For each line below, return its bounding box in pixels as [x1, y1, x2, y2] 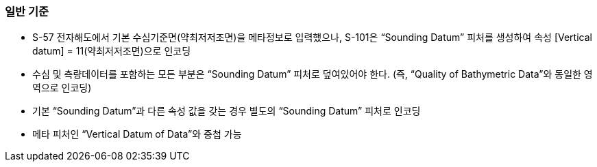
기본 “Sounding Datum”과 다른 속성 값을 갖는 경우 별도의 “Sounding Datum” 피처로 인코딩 [32, 105, 421, 117]
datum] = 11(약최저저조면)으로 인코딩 [32, 45, 191, 57]
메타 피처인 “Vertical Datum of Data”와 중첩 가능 [32, 128, 242, 140]
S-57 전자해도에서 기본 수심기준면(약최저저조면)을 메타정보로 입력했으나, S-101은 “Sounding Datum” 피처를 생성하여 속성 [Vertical [32, 31, 592, 44]
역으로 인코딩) [32, 82, 92, 94]
